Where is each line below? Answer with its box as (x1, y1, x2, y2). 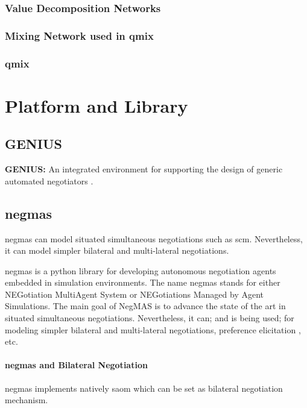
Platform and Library (5, 93, 188, 118)
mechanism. (5, 394, 48, 406)
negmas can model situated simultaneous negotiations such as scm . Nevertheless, (5, 232, 303, 245)
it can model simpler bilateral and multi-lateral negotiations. (5, 244, 229, 257)
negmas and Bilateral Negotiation (5, 359, 148, 371)
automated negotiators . (5, 174, 93, 187)
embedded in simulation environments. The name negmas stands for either (5, 276, 280, 289)
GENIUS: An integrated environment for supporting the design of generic (5, 163, 283, 175)
